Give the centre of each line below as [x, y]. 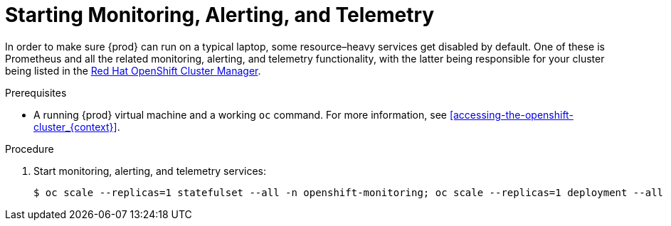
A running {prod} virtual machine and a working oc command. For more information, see [240, 114]
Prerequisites [36, 92]
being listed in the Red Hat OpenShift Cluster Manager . [133, 70]
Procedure [30, 149]
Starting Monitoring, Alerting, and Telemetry [220, 15]
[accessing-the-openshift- [511, 114]
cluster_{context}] [75, 127]
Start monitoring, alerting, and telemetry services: [150, 171]
